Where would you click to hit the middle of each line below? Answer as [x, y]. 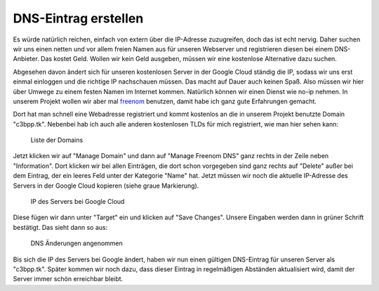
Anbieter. [26, 59]
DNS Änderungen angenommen [77, 243]
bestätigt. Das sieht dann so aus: [60, 227]
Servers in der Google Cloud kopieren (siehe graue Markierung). [106, 186]
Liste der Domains [57, 140]
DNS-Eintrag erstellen [78, 18]
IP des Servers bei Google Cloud [78, 202]
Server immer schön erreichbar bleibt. [68, 279]
